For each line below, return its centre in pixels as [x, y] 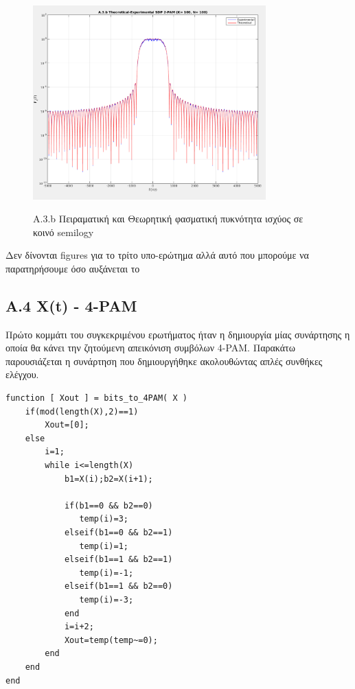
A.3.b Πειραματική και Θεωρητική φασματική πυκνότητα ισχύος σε [168, 219]
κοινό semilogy [64, 232]
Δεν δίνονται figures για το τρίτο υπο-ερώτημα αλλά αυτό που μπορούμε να [157, 255]
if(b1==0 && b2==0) [108, 505]
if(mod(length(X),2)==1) [82, 411]
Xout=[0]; [67, 425]
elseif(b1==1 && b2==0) [118, 586]
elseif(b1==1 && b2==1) [118, 560]
